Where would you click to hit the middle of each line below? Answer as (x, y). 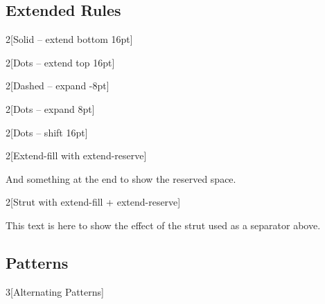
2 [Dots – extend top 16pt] (60, 62)
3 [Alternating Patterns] (55, 291)
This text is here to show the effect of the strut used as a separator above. (163, 225)
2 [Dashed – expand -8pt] (58, 86)
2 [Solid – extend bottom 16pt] (69, 39)
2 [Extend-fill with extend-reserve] (76, 155)
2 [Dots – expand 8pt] (50, 108)
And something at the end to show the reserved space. (121, 178)
